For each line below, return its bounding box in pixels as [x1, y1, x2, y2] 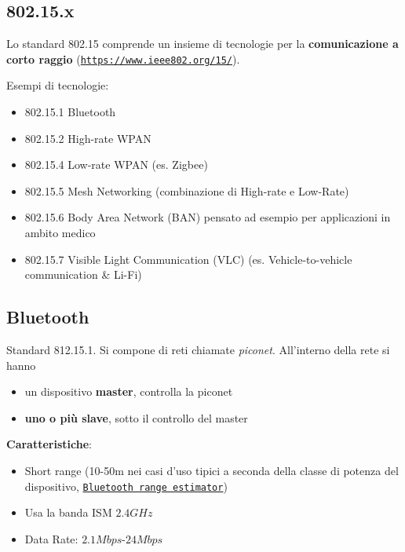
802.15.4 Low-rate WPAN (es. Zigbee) [24, 156, 208, 173]
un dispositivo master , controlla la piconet [24, 383, 233, 400]
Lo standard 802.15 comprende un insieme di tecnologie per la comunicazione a [6, 35, 399, 52]
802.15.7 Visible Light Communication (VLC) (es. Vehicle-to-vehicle [24, 250, 352, 267]
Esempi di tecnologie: [6, 77, 109, 93]
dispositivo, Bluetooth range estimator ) [24, 477, 228, 494]
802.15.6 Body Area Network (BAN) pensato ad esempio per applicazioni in [24, 209, 391, 225]
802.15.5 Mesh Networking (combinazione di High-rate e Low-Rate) [24, 182, 349, 199]
